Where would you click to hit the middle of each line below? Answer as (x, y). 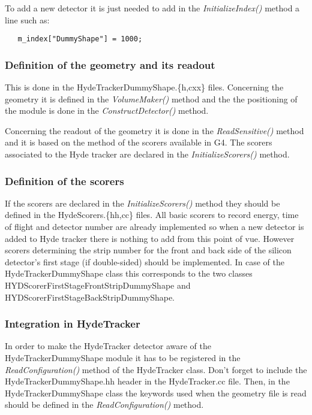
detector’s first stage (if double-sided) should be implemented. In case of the (145, 261)
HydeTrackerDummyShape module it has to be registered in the (123, 358)
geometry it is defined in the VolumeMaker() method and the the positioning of (151, 99)
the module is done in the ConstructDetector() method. (107, 110)
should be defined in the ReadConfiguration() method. (104, 405)
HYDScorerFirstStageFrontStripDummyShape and (98, 285)
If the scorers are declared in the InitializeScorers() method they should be (142, 203)
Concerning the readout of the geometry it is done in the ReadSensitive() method (154, 130)
